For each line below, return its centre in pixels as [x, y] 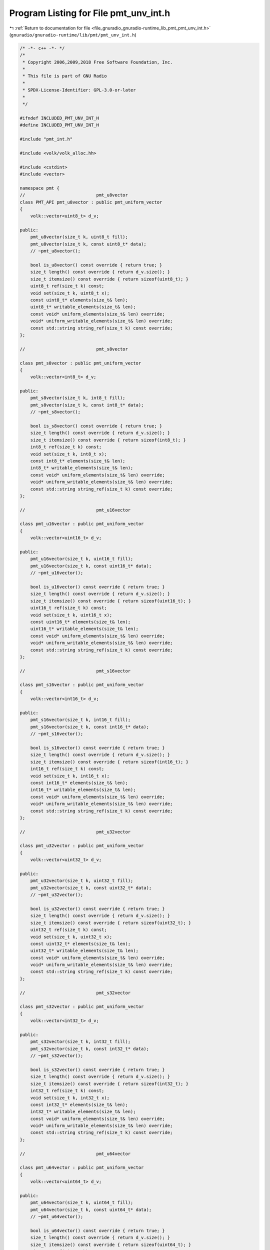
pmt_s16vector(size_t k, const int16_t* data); [90, 727]
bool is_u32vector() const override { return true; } [97, 908]
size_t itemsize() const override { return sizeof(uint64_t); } [111, 1244]
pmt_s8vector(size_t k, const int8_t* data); [87, 405]
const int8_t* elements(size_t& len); [78, 461]
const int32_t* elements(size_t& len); [79, 1104]
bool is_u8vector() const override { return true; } [96, 265]
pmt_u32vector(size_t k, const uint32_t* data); [91, 888]
